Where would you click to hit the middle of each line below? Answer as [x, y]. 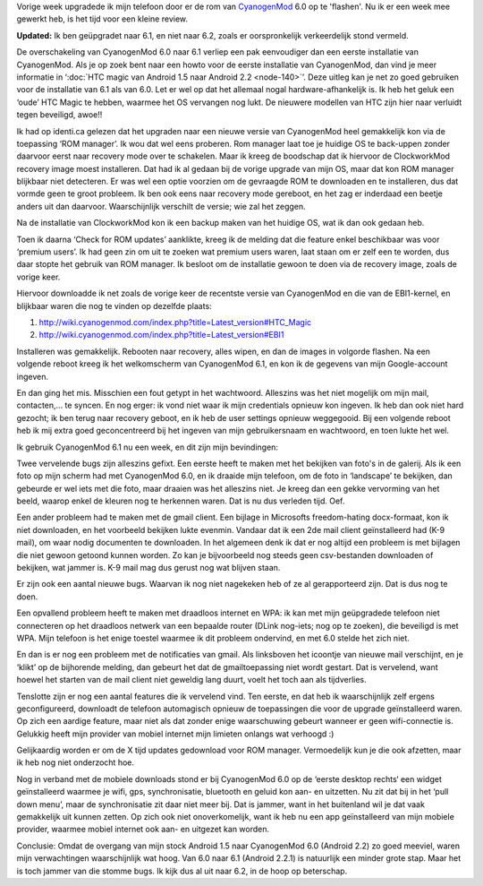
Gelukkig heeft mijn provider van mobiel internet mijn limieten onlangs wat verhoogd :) [175, 734]
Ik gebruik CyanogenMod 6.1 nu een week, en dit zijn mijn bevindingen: [148, 447]
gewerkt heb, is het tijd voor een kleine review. [102, 19]
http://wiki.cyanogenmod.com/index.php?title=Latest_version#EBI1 [161, 335]
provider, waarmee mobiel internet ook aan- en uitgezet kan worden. [143, 830]
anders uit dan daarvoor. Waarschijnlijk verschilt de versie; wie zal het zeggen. [161, 206]
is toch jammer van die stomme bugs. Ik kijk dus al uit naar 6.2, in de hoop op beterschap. [182, 871]
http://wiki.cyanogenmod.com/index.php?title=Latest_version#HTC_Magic [175, 322]
